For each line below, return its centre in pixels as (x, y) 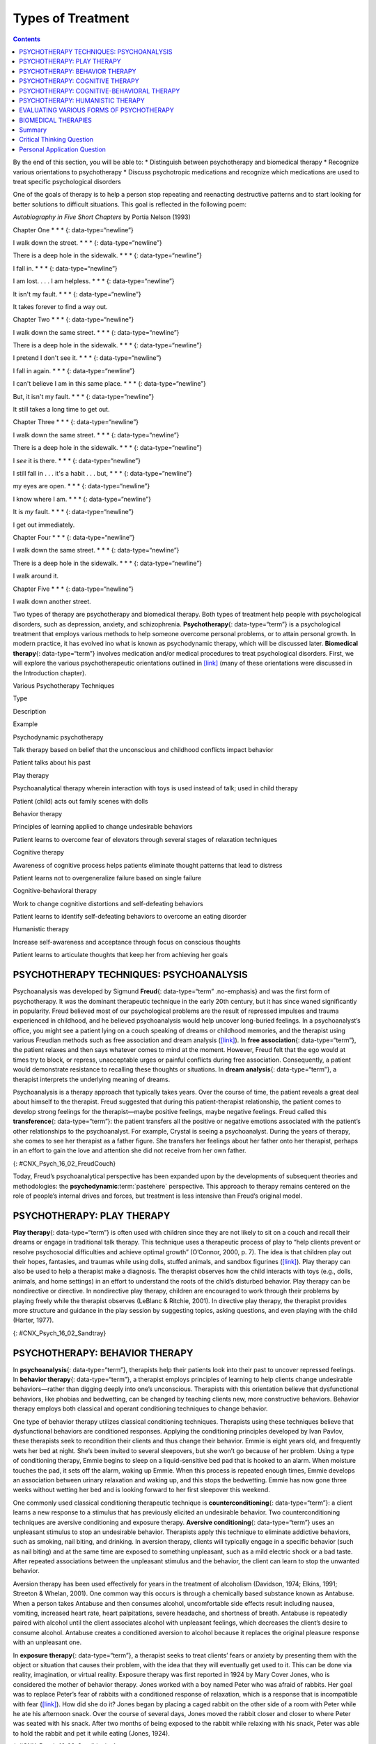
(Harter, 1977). (33, 1320)
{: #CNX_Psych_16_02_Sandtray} (60, 1333)
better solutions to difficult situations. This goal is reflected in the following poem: (130, 204)
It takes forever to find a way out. (60, 306)
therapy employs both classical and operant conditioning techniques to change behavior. (140, 1408)
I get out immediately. (44, 525)
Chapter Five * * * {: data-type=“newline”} (73, 589)
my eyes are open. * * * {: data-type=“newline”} (81, 486)
